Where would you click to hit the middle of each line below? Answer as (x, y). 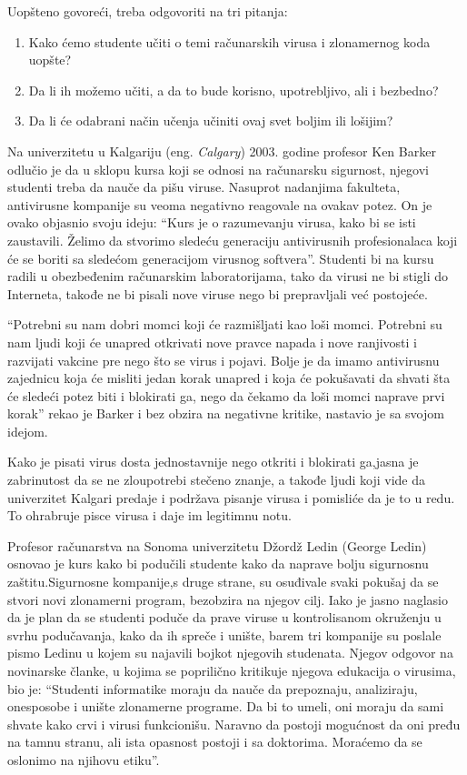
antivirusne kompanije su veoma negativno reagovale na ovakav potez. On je (220, 204)
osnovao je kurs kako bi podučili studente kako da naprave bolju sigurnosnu (218, 564)
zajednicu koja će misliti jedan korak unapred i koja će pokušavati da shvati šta (229, 378)
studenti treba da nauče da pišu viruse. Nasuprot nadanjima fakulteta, (204, 187)
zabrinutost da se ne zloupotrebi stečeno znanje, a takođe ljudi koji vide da (216, 480)
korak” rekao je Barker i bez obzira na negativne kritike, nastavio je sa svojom (226, 413)
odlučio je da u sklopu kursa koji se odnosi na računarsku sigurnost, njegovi (218, 169)
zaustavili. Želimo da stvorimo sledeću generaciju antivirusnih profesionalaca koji (233, 240)
